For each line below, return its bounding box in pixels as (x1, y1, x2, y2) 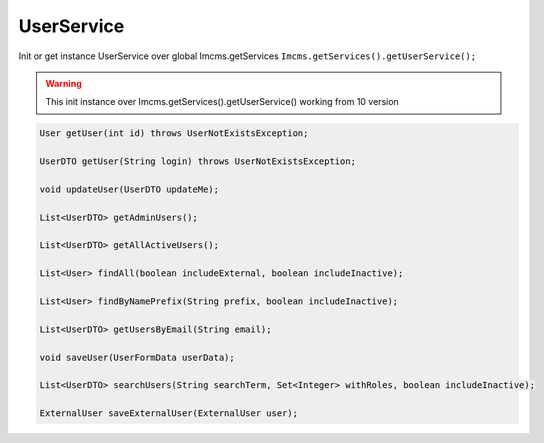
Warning (45, 77, 82, 89)
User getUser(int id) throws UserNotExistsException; (39, 128, 309, 139)
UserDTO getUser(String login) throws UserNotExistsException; (39, 156, 357, 167)
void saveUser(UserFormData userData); (39, 351, 235, 363)
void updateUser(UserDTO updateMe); (39, 183, 220, 195)
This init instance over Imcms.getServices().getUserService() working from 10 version (45, 96, 399, 108)
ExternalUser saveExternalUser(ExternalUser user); (39, 408, 299, 419)
